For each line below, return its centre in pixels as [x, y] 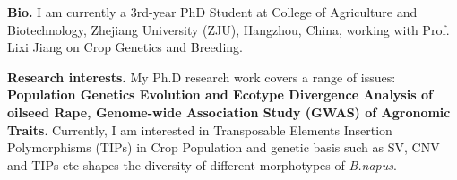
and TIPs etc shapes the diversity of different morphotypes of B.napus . [202, 164]
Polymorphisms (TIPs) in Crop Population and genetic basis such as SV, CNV [224, 147]
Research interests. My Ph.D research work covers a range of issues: [202, 77]
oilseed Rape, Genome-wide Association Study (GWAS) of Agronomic [229, 111]
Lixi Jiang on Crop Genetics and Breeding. [125, 47]
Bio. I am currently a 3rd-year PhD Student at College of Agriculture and [212, 12]
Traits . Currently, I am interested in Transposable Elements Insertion [200, 129]
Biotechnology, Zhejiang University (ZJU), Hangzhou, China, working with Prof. [228, 29]
